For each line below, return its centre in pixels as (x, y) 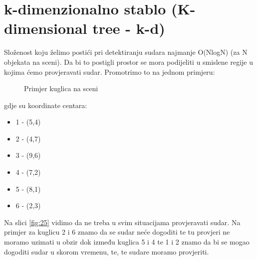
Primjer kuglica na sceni (61, 88)
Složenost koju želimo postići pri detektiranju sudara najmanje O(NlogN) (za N (126, 52)
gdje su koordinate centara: (46, 105)
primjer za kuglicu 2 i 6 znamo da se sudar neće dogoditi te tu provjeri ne (117, 232)
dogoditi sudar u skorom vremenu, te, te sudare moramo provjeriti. (107, 251)
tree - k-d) (129, 28)
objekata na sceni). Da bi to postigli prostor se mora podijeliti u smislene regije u (128, 62)
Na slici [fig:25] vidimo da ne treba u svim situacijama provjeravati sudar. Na (122, 222)
